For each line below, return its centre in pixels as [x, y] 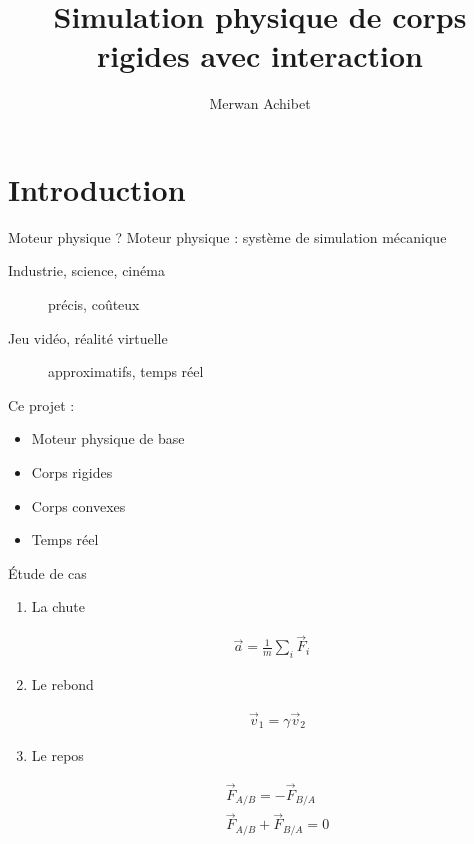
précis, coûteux [94, 304]
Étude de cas [47, 572]
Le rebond [62, 684]
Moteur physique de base [108, 438]
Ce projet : [41, 404]
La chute [58, 606]
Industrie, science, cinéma [86, 270]
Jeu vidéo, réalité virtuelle [88, 337]
